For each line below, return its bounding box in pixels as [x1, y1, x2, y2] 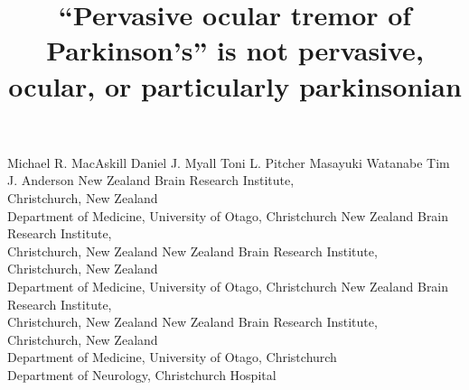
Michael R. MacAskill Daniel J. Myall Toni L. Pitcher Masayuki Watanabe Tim [7, 153, 450, 172]
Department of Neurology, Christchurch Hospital [7, 365, 277, 384]
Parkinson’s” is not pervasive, [46, 32, 424, 69]
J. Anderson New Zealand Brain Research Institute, [7, 171, 295, 190]
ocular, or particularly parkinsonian [8, 67, 462, 104]
